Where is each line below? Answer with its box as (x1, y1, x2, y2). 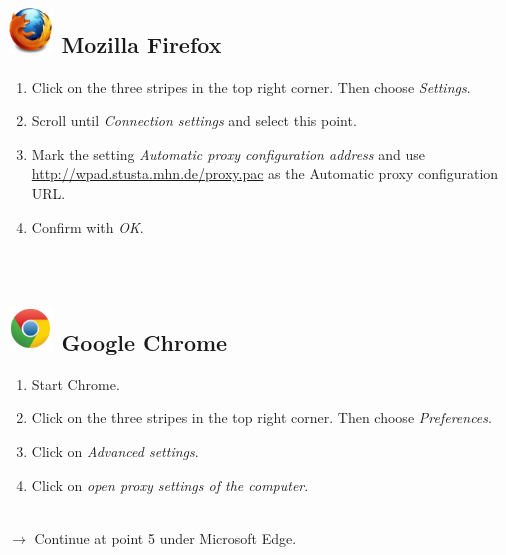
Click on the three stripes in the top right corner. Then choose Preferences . (31, 407, 492, 428)
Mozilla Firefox (61, 29, 222, 60)
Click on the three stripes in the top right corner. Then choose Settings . (31, 76, 471, 97)
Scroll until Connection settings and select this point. (31, 110, 357, 131)
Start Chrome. (31, 373, 120, 394)
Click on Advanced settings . (31, 441, 199, 462)
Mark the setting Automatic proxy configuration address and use (31, 143, 425, 164)
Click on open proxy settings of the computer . (31, 474, 309, 495)
